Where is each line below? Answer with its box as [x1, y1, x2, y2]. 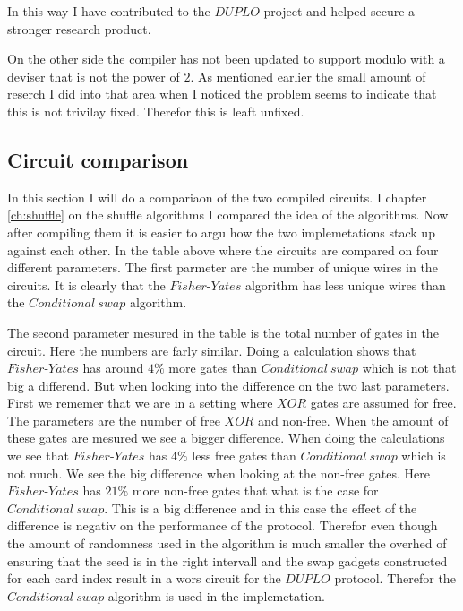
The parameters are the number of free [7, 410, 220, 429]
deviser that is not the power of [7, 66, 180, 85]
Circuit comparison [7, 145, 189, 173]
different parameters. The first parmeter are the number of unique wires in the [7, 258, 438, 277]
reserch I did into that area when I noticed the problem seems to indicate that [7, 84, 437, 103]
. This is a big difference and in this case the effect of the [104, 498, 417, 517]
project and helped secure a [263, 2, 416, 20]
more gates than [168, 358, 258, 377]
